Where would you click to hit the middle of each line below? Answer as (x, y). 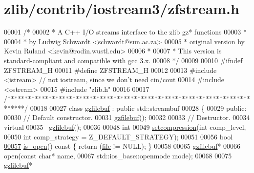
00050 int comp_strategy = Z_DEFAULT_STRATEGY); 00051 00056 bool (118, 136)
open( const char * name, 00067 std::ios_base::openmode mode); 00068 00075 (118, 155)
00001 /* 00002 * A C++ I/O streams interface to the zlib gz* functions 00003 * (125, 32)
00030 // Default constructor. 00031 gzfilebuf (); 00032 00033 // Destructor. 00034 (127, 117)
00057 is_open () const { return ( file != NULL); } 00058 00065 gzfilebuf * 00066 (122, 146)
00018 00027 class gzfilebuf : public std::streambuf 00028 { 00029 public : (138, 108)
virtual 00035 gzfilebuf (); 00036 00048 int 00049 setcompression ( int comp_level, (125, 127)
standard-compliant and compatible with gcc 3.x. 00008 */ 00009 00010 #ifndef (123, 60)
